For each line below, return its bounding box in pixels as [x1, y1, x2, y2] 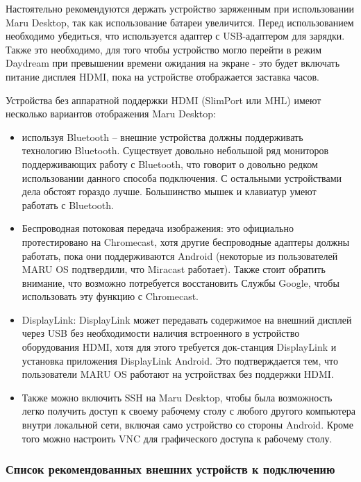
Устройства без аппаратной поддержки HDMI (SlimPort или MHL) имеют [6, 92, 321, 107]
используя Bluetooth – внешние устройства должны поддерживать [22, 129, 303, 144]
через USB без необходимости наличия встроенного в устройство [22, 326, 300, 340]
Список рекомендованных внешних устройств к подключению [6, 460, 335, 478]
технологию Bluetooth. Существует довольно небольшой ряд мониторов [22, 143, 329, 158]
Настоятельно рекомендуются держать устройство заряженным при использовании [6, 1, 355, 15]
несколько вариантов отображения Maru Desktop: [6, 106, 216, 121]
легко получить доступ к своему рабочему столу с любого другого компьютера [22, 404, 355, 418]
